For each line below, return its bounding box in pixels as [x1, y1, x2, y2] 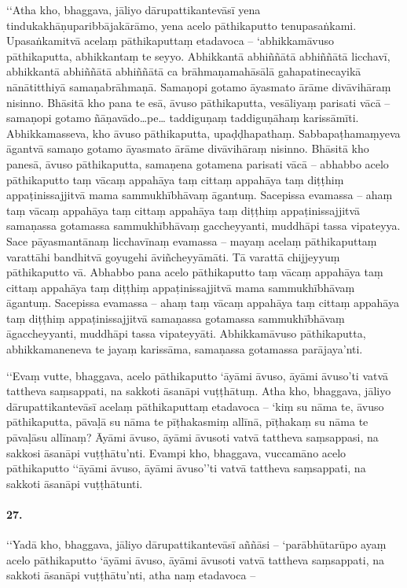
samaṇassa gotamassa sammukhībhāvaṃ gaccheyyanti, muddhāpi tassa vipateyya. [6, 217, 401, 234]
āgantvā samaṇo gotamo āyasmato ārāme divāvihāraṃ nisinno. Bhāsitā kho [6, 140, 369, 157]
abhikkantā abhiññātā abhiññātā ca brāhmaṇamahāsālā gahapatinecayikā [6, 63, 361, 80]
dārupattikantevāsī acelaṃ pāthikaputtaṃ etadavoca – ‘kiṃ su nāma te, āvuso [6, 398, 384, 414]
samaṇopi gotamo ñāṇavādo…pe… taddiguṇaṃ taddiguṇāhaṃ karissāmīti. [6, 109, 359, 126]
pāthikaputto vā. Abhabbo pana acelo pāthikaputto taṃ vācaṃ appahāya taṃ [6, 264, 383, 280]
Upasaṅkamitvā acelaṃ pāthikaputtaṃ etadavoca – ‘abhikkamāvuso [6, 32, 335, 49]
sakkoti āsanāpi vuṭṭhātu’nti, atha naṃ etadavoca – [6, 567, 256, 583]
